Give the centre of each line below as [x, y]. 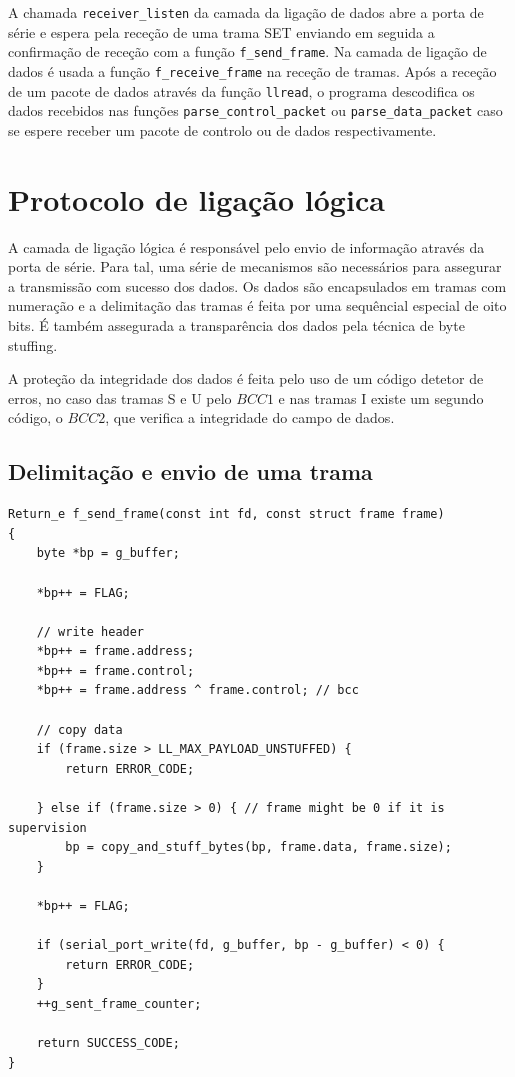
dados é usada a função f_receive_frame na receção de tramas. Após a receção [252, 70]
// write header [90, 631]
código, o [35, 417]
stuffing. [33, 344]
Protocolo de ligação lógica [196, 198]
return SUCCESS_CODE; [108, 1043]
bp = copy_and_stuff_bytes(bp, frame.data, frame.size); [258, 847]
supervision [47, 827]
